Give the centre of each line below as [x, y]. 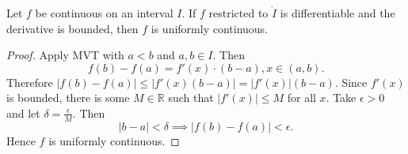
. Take [341, 98]
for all [301, 98]
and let [23, 113]
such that [191, 98]
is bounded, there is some [68, 98]
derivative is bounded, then [72, 28]
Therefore [30, 82]
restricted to [238, 13]
